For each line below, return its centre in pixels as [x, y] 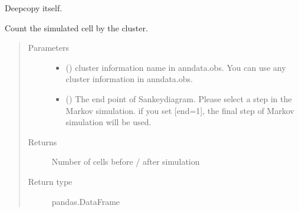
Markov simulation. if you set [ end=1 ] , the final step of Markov [180, 110]
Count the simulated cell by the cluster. [76, 27]
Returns [42, 141]
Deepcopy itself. [34, 8]
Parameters [48, 48]
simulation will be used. [109, 122]
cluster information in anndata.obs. [129, 79]
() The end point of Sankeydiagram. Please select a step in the [179, 98]
